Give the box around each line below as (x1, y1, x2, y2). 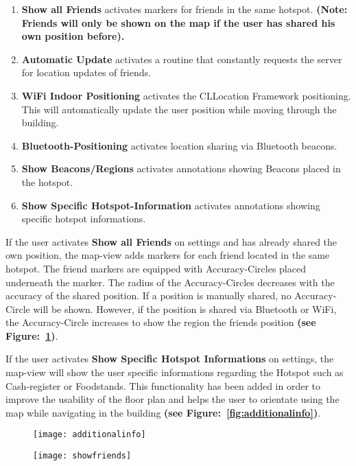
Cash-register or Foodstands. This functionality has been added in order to (5, 378, 321, 393)
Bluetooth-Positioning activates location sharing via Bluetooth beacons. (21, 138, 337, 152)
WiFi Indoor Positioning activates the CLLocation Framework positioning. (21, 88, 351, 102)
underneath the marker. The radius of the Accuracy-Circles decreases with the (5, 275, 335, 289)
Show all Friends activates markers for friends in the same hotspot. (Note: (21, 2, 348, 16)
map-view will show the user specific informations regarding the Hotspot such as (5, 365, 344, 380)
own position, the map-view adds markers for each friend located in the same (5, 248, 330, 262)
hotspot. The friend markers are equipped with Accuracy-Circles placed (5, 261, 306, 275)
